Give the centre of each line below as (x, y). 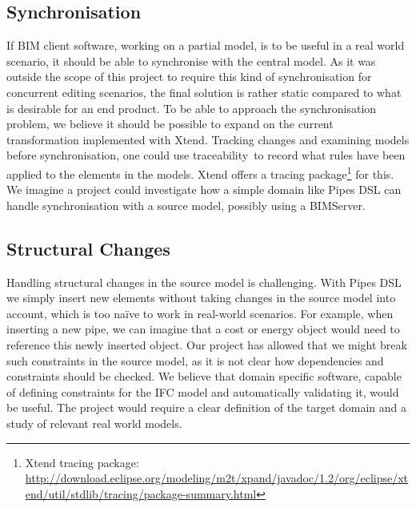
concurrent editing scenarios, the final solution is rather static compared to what (204, 92)
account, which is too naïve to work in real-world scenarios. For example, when (200, 313)
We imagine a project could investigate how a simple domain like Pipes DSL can (204, 189)
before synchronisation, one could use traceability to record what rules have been (206, 155)
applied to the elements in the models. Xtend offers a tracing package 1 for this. (200, 172)
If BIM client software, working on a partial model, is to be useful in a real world (206, 45)
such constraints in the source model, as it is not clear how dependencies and (195, 360)
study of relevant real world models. (94, 423)
